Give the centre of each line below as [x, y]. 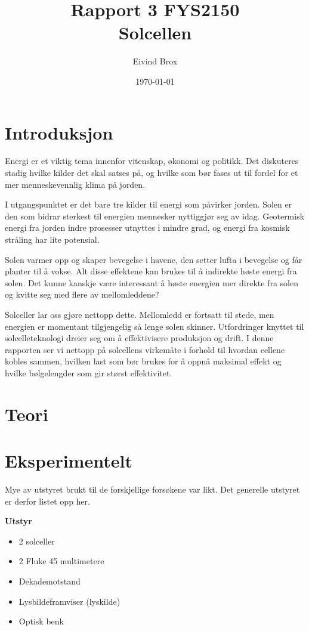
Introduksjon [59, 132]
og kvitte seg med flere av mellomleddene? [82, 294]
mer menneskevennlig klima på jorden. [75, 184]
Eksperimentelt [69, 461]
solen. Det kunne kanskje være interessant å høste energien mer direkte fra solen [152, 282]
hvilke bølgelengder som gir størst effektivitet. [89, 372]
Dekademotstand [50, 581]
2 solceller [37, 541]
